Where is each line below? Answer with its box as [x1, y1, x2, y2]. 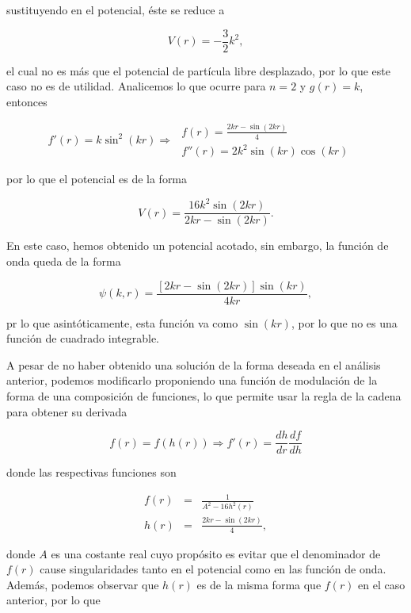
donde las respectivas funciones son [6, 464, 177, 481]
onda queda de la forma [6, 252, 121, 269]
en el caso [358, 576, 405, 592]
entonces [6, 93, 48, 109]
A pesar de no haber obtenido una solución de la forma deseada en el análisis [6, 356, 381, 373]
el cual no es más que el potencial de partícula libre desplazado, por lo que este [6, 62, 390, 79]
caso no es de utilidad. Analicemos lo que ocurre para [6, 78, 266, 94]
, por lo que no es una [291, 314, 398, 331]
